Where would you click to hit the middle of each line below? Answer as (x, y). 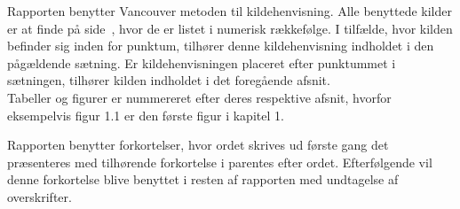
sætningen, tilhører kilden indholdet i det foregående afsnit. (169, 80)
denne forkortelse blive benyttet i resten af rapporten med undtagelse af (203, 179)
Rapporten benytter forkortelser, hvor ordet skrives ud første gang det (198, 145)
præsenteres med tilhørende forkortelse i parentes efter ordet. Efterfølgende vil (220, 162)
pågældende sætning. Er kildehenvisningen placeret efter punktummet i (202, 62)
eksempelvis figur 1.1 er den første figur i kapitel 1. (146, 115)
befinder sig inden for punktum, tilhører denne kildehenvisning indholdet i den (221, 46)
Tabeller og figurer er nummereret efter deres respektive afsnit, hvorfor (199, 97)
